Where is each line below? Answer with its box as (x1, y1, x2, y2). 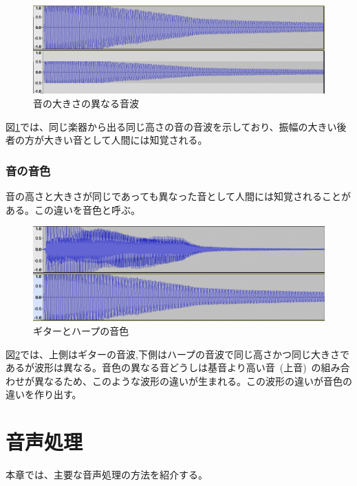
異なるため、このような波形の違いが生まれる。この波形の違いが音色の (34, 373, 352, 388)
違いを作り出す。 (6, 387, 82, 401)
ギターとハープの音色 (33, 324, 129, 338)
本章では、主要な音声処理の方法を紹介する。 (6, 467, 208, 482)
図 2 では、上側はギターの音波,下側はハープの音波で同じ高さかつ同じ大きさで (6, 346, 350, 361)
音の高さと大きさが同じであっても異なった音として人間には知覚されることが (6, 188, 351, 203)
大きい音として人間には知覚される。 (43, 133, 208, 147)
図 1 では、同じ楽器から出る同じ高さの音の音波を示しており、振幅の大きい (6, 119, 337, 133)
